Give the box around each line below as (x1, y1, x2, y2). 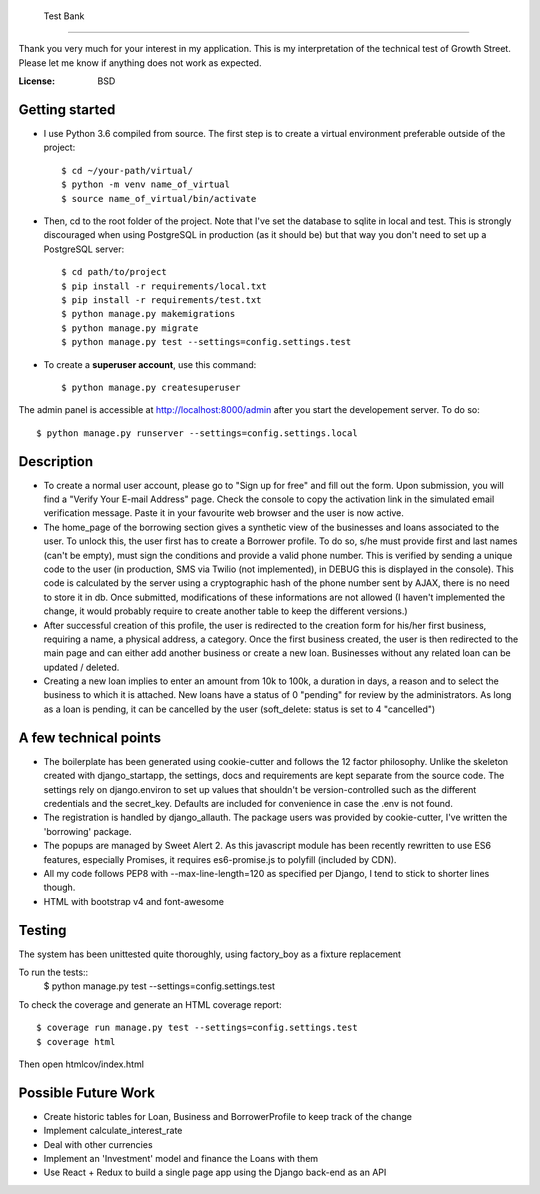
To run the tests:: (18, 966, 89, 978)
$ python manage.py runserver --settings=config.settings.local (36, 427, 359, 439)
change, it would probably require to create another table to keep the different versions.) (43, 605, 409, 617)
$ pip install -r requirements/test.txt (61, 294, 262, 305)
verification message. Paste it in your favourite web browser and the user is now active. (43, 507, 405, 519)
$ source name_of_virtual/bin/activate (61, 193, 257, 204)
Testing (18, 921, 67, 939)
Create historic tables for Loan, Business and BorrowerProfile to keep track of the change (43, 1110, 412, 1122)
